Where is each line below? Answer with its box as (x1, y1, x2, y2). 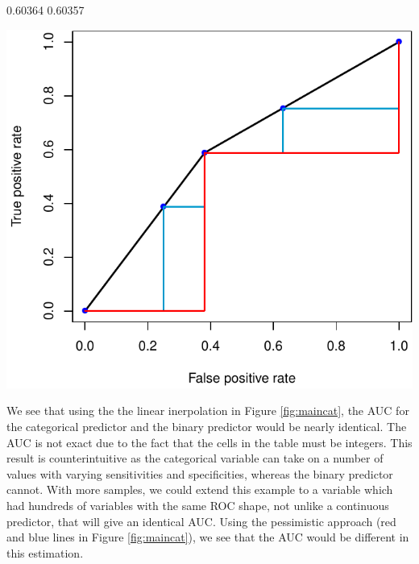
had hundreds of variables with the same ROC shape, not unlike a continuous (6, 496, 389, 513)
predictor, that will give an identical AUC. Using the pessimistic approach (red (6, 512, 396, 529)
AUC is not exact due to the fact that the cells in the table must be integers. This (6, 433, 413, 450)
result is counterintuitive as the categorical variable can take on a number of (6, 450, 384, 467)
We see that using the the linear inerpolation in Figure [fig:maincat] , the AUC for (6, 402, 409, 419)
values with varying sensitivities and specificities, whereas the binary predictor (6, 465, 393, 482)
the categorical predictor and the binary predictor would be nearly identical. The (6, 417, 407, 434)
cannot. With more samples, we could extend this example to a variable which (6, 481, 393, 498)
